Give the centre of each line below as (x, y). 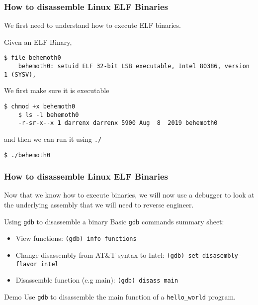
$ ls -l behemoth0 (48, 115)
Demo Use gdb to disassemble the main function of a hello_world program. (120, 296)
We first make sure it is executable (57, 90)
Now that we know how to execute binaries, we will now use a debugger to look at (129, 195)
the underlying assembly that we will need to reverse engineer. (99, 205)
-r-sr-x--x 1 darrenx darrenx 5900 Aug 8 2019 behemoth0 (118, 123)
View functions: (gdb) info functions (76, 238)
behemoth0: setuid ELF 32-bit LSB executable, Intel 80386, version (134, 66)
